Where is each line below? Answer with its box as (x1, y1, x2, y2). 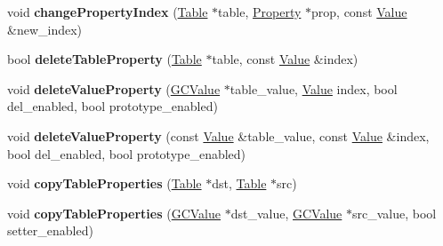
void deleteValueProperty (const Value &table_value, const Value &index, (7, 126, 430, 145)
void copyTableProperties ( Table (7, 174, 202, 193)
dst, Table (212, 174, 267, 193)
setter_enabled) (7, 221, 93, 240)
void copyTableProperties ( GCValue (7, 203, 221, 222)
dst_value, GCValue (230, 203, 342, 222)
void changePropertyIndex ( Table (7, 3, 208, 20)
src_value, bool (352, 203, 437, 222)
